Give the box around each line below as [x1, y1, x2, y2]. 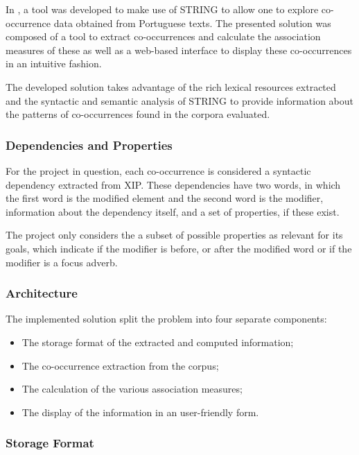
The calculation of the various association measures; [21, 381, 243, 396]
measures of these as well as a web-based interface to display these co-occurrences [6, 42, 352, 57]
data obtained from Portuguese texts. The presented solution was [53, 15, 331, 30]
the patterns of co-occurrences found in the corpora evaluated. [6, 107, 270, 121]
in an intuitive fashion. [6, 56, 102, 71]
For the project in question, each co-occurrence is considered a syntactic [6, 163, 311, 178]
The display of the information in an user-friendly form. [21, 404, 259, 419]
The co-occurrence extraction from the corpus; [21, 358, 219, 372]
